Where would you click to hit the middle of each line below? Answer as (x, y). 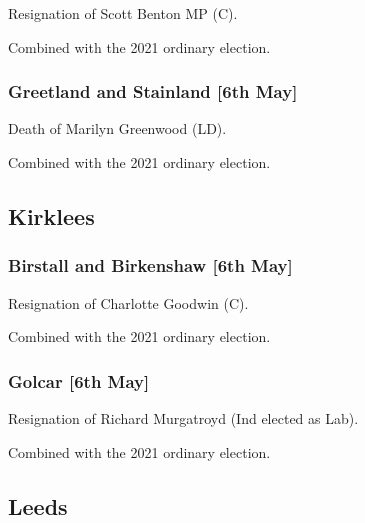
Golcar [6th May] (79, 380)
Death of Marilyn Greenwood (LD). (117, 128)
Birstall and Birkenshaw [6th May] (150, 265)
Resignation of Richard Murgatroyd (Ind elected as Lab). (183, 418)
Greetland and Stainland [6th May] (153, 91)
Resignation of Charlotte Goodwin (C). (128, 302)
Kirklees (51, 215)
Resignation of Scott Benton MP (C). (123, 13)
